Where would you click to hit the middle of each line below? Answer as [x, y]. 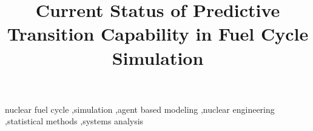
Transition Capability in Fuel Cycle [158, 34]
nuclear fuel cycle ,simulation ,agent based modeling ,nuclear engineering [140, 109]
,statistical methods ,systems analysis [74, 121]
